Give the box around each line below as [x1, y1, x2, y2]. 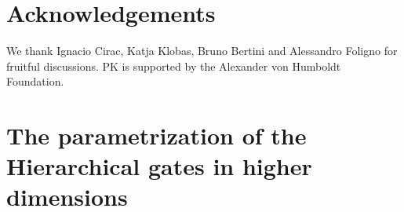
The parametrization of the [6, 119, 307, 152]
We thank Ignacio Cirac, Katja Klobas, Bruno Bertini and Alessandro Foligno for [6, 42, 398, 59]
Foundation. [6, 73, 64, 90]
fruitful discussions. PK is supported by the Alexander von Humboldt [6, 57, 341, 74]
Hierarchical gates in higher [6, 150, 312, 182]
